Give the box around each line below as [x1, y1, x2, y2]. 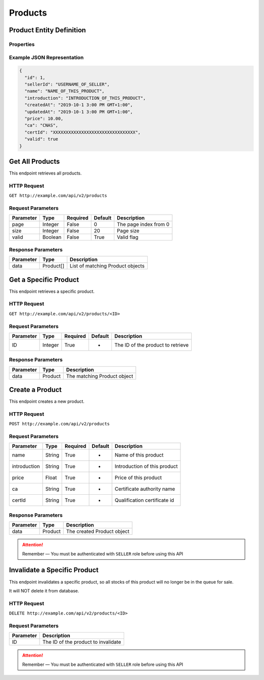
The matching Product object [66, 373, 133, 379]
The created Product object [66, 528, 130, 535]
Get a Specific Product [9, 275, 79, 284]
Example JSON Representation [9, 54, 84, 61]
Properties [9, 41, 35, 47]
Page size [116, 227, 139, 234]
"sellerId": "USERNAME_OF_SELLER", [24, 82, 110, 88]
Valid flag [116, 234, 139, 241]
